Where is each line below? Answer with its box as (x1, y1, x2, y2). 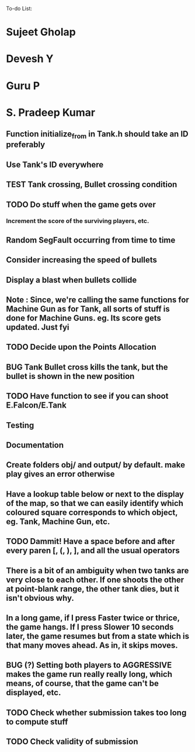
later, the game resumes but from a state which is (6, 631, 190, 641)
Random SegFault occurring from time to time (6, 235, 176, 245)
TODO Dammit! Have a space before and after (6, 536, 175, 546)
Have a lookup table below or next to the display (6, 489, 184, 499)
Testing (6, 420, 34, 430)
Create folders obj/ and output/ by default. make (6, 460, 186, 470)
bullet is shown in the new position (6, 371, 135, 381)
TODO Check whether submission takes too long (6, 707, 187, 717)
